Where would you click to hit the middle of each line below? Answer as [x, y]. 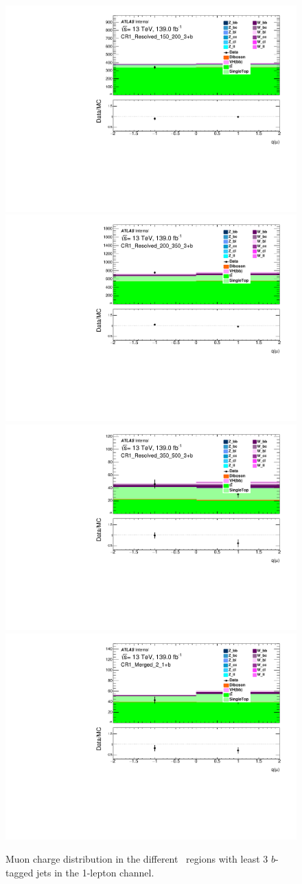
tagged [20, 872]
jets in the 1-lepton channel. [95, 872]
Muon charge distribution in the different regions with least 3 [137, 859]
